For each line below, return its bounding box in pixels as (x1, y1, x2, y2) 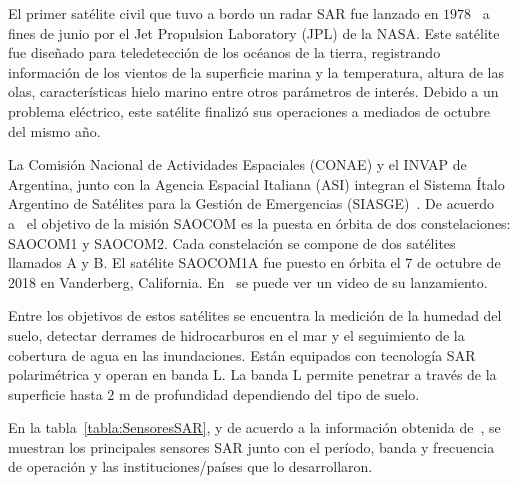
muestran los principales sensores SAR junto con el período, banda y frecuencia (8, 436, 495, 457)
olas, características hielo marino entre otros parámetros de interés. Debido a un (8, 81, 499, 102)
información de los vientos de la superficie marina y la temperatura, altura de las (8, 61, 504, 82)
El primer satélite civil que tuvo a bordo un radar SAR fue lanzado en (8, 3, 439, 23)
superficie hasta (8, 383, 103, 404)
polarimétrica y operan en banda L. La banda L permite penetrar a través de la (8, 364, 497, 385)
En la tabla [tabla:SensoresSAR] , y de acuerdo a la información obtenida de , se (8, 417, 501, 438)
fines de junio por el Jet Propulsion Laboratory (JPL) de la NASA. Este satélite (8, 22, 500, 43)
